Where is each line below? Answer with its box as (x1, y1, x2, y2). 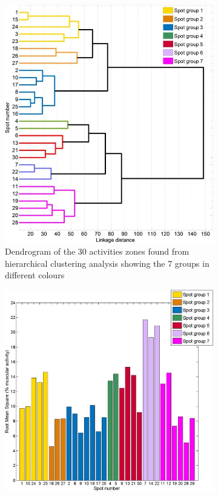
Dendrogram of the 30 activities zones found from (5, 245, 190, 258)
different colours (5, 269, 65, 281)
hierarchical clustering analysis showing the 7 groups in (5, 256, 210, 269)
